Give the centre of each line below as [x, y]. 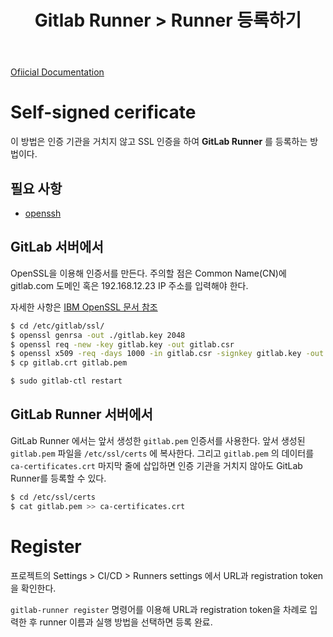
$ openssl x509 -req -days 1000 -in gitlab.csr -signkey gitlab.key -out [167, 354]
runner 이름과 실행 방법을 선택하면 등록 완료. [126, 622]
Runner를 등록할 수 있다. [58, 478]
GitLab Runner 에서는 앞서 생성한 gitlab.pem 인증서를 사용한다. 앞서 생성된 [158, 440]
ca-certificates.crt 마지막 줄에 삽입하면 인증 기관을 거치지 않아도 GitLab [156, 465]
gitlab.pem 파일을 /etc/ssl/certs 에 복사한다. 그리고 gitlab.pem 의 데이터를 [162, 453]
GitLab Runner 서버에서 [81, 414]
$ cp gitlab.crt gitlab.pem [69, 363]
